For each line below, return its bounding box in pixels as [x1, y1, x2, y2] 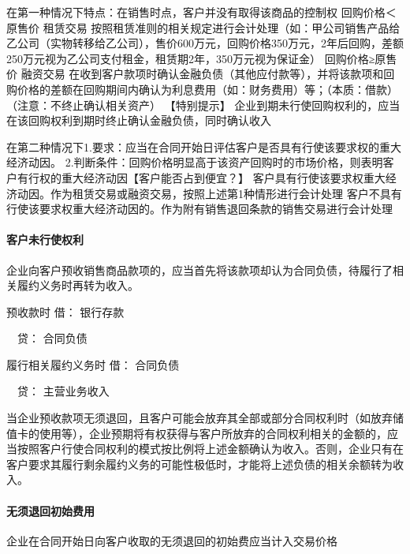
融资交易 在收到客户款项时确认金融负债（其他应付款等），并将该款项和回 [20, 66, 395, 82]
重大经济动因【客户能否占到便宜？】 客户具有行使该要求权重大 [61, 169, 386, 185]
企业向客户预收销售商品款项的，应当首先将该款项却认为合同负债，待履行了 [6, 261, 393, 278]
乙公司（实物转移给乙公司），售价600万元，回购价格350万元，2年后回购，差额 [6, 35, 404, 51]
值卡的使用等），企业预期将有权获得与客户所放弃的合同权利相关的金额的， [6, 425, 387, 441]
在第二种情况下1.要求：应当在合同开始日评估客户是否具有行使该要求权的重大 [6, 138, 401, 155]
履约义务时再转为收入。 [17, 277, 139, 294]
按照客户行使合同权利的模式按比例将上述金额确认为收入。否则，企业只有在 [17, 440, 404, 457]
